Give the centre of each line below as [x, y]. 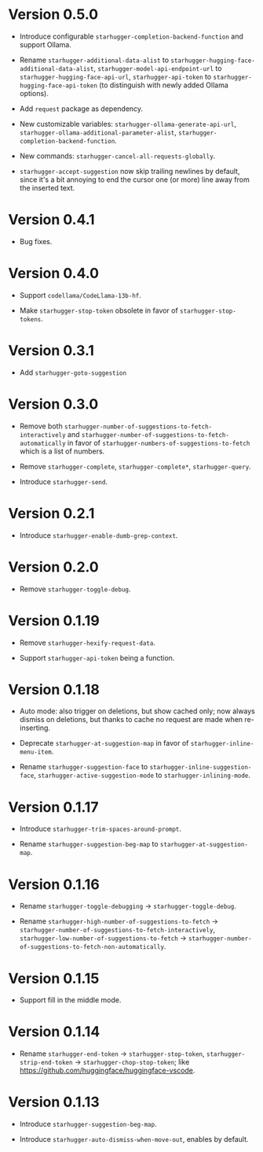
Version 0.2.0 [54, 567]
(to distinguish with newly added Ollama [164, 85]
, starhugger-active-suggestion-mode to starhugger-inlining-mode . [142, 775]
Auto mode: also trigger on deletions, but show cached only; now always [137, 711]
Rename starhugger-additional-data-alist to [94, 60]
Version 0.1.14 [54, 1032]
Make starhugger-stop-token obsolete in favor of [99, 310]
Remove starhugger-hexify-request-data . [87, 643]
